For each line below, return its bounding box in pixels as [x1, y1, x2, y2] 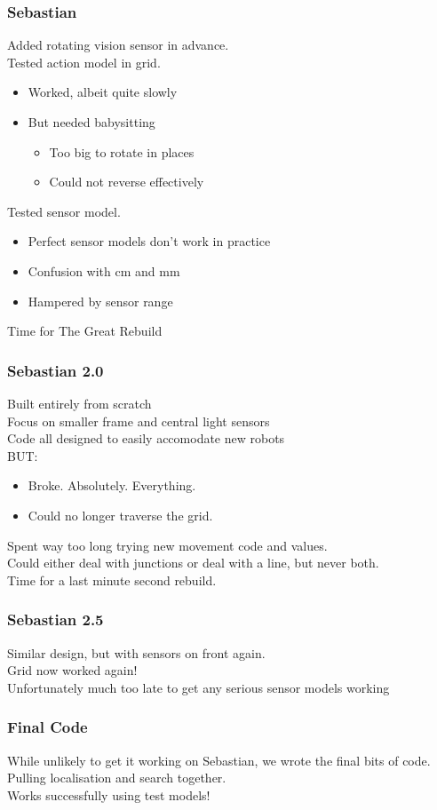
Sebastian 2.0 [7, 359, 104, 381]
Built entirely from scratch [7, 393, 152, 412]
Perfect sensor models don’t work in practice [28, 232, 271, 250]
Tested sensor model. [7, 202, 121, 220]
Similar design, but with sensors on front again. [7, 643, 266, 662]
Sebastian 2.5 [7, 608, 104, 631]
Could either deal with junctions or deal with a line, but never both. [7, 553, 379, 572]
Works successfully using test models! [7, 785, 211, 804]
